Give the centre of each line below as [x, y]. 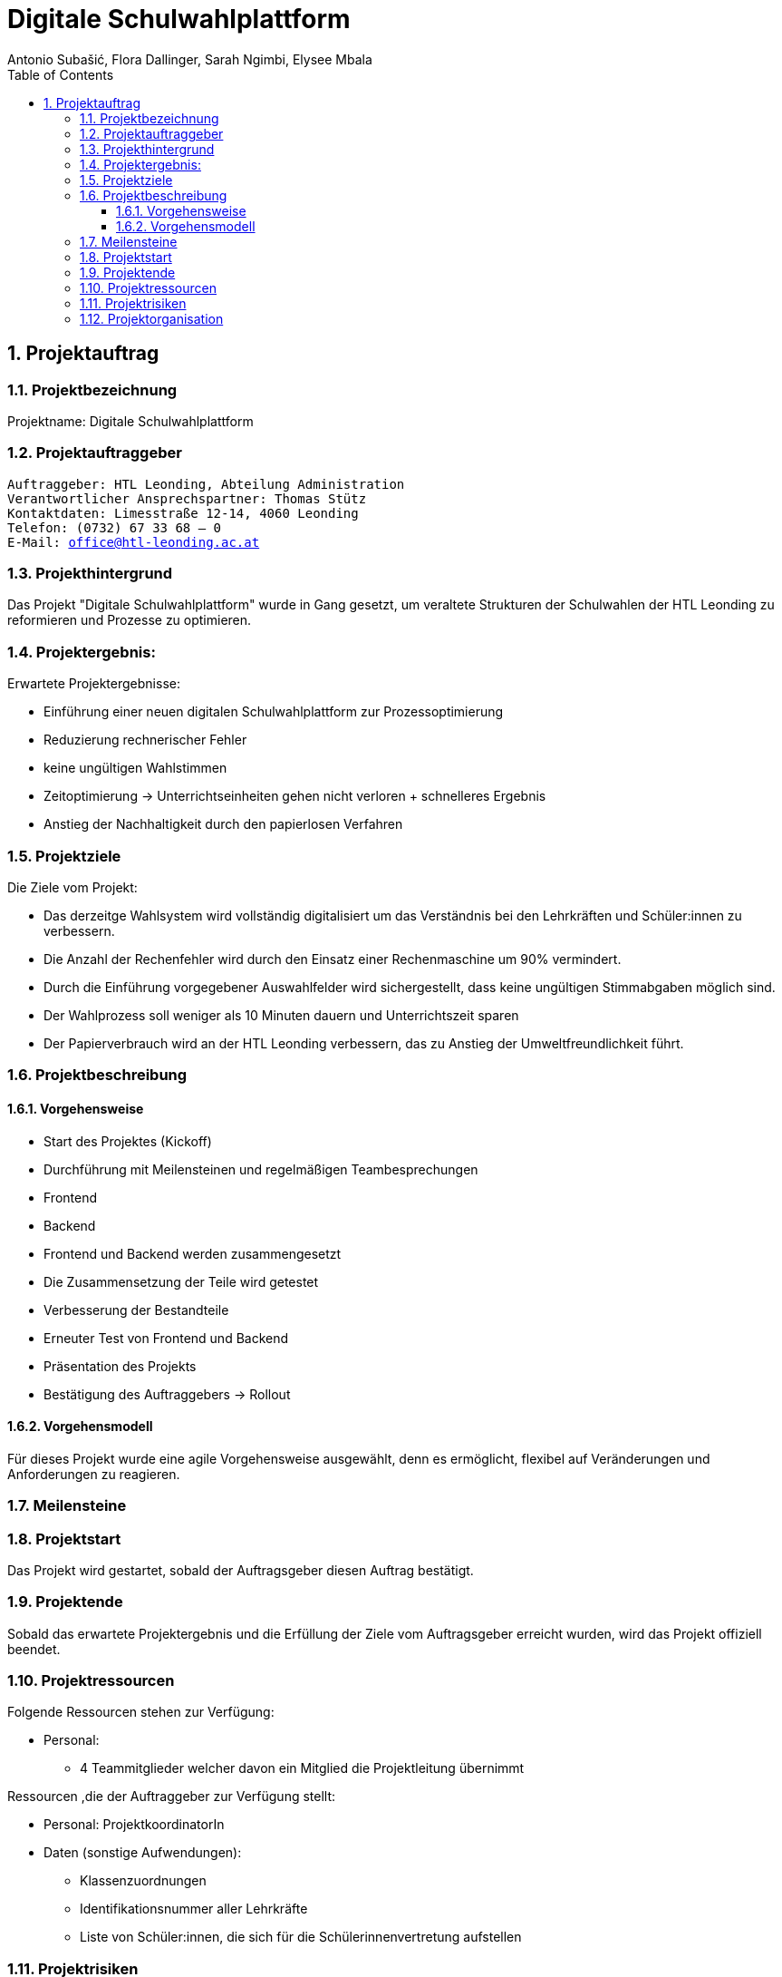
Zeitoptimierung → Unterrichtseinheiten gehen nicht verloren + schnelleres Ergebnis [295, 796]
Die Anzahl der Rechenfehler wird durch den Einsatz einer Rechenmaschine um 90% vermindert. [333, 959]
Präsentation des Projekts [120, 1366]
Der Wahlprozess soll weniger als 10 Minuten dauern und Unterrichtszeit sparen [281, 1015]
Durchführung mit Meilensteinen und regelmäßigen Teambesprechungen [261, 1169]
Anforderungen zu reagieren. [94, 1474]
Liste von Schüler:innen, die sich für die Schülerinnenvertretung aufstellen [301, 1937]
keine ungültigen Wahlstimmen [135, 768]
